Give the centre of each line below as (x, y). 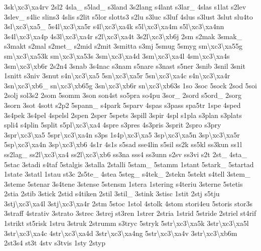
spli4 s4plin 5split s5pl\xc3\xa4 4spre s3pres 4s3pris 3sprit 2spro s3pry (113, 125)
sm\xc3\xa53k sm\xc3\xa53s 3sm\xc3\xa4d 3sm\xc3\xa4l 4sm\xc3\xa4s (117, 55)
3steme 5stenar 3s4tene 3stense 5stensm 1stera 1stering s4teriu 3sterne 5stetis (123, 183)
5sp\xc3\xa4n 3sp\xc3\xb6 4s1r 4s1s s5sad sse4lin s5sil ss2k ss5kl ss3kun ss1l (123, 144)
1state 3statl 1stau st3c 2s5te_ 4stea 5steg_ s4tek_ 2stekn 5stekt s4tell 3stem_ (127, 174)
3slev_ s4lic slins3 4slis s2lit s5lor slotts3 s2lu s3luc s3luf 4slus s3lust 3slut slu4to (128, 16)
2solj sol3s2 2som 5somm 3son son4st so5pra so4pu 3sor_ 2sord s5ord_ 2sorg (123, 95)
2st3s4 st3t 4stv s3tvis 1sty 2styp (55, 243)
